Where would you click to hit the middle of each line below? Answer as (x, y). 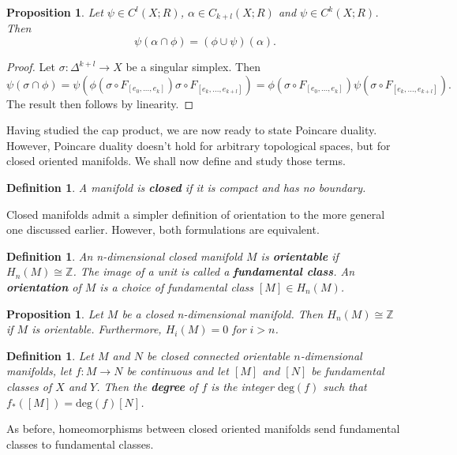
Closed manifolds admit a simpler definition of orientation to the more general (196, 214)
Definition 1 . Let (50, 355)
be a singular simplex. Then (193, 67)
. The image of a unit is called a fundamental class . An (214, 271)
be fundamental (348, 371)
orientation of (44, 286)
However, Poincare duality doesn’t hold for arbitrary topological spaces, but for (199, 145)
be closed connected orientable (219, 355)
